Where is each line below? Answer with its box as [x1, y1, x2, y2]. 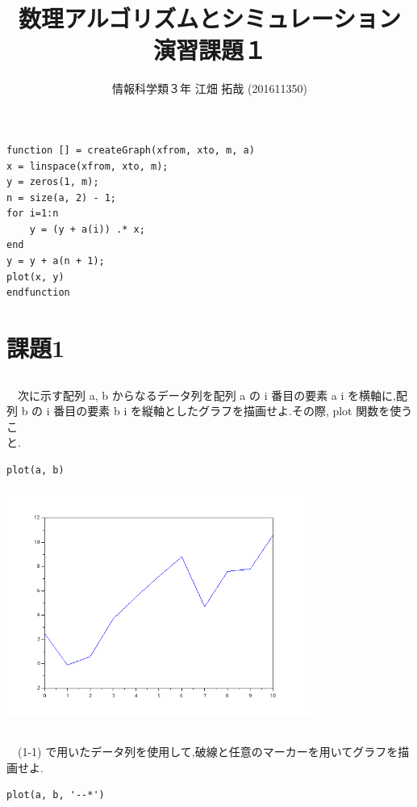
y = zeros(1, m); [6, 176, 99, 188]
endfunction [6, 287, 70, 299]
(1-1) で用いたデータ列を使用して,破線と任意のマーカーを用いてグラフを [17, 743, 398, 760]
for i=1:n [6, 208, 59, 220]
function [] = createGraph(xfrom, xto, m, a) [6, 144, 255, 156]
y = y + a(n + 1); [6, 255, 105, 267]
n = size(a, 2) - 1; [6, 191, 117, 204]
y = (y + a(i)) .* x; [29, 223, 145, 235]
